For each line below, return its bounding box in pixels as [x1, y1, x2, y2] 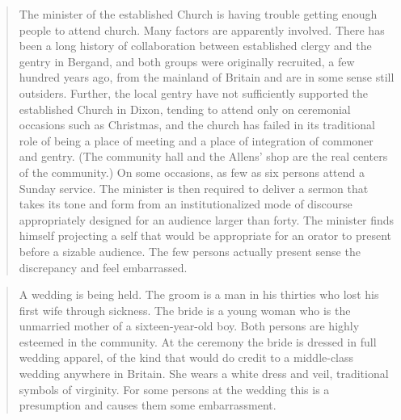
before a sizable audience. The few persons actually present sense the [19, 242, 361, 259]
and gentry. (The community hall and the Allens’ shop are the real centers [19, 148, 388, 165]
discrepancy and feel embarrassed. [19, 258, 188, 275]
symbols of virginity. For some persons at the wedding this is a [19, 380, 330, 397]
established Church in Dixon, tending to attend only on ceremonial [19, 100, 351, 117]
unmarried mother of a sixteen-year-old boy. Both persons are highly [19, 317, 360, 334]
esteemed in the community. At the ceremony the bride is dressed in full [19, 333, 377, 350]
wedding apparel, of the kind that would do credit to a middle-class [19, 349, 354, 366]
